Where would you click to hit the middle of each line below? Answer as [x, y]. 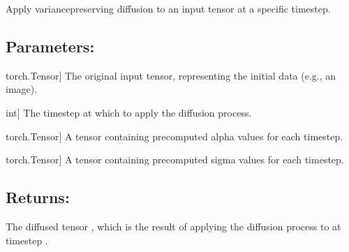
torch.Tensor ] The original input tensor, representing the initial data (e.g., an [171, 75]
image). [22, 89]
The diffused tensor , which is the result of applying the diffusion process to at [173, 226]
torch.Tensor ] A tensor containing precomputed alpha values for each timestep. [174, 136]
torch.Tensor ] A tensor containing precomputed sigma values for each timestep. [175, 160]
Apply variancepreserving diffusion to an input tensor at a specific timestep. [168, 8]
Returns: [38, 197]
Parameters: [50, 46]
